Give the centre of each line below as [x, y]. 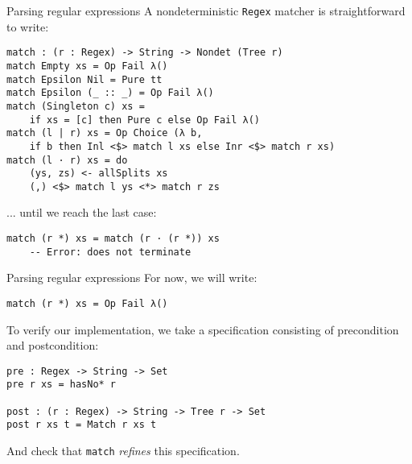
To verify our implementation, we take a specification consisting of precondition [203, 329]
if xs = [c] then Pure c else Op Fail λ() [144, 120]
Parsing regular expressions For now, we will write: [132, 278]
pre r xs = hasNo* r [62, 385]
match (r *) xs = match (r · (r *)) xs [113, 239]
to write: [28, 26]
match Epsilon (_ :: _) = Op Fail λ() [110, 93]
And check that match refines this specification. [123, 451]
